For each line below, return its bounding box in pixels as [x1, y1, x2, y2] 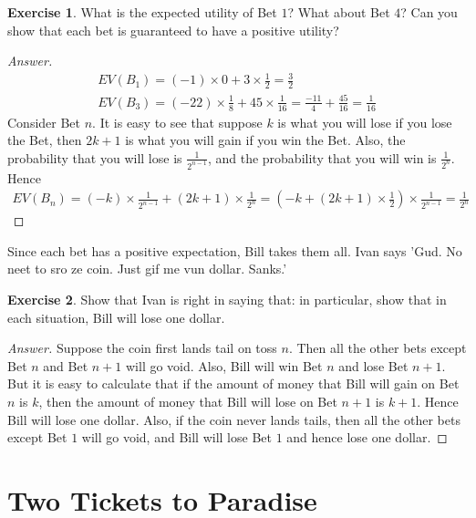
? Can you [400, 3, 458, 21]
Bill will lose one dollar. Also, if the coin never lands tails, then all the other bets [7, 409, 460, 429]
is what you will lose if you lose [277, 112, 452, 131]
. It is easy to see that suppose [92, 112, 263, 131]
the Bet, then [7, 130, 82, 150]
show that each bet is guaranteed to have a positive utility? [7, 20, 339, 39]
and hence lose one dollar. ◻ [286, 428, 448, 447]
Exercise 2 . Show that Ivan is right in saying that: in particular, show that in [7, 290, 447, 308]
